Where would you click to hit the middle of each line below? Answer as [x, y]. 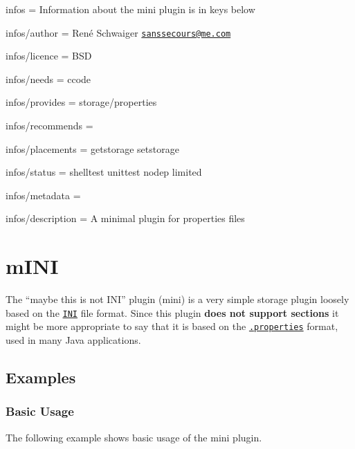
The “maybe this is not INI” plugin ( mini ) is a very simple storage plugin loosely [177, 299]
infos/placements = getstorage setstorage [92, 148]
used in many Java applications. [73, 340]
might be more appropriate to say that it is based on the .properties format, [172, 326]
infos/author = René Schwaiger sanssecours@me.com [118, 32]
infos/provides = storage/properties [81, 102]
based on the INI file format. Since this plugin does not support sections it [172, 312]
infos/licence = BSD [49, 56]
